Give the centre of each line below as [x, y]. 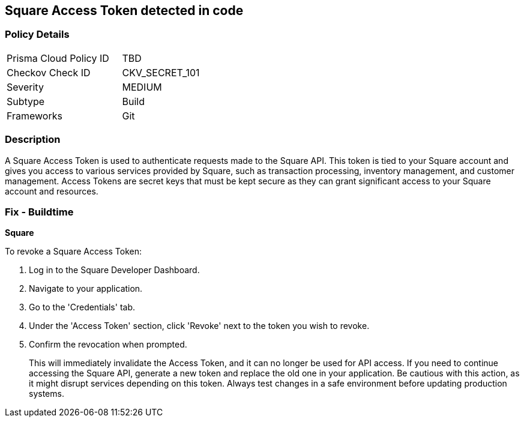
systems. [47, 394]
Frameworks [35, 116]
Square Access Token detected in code [124, 11]
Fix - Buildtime [39, 212]
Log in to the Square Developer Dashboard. [114, 270]
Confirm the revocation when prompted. [108, 345]
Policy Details [37, 35]
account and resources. [52, 191]
